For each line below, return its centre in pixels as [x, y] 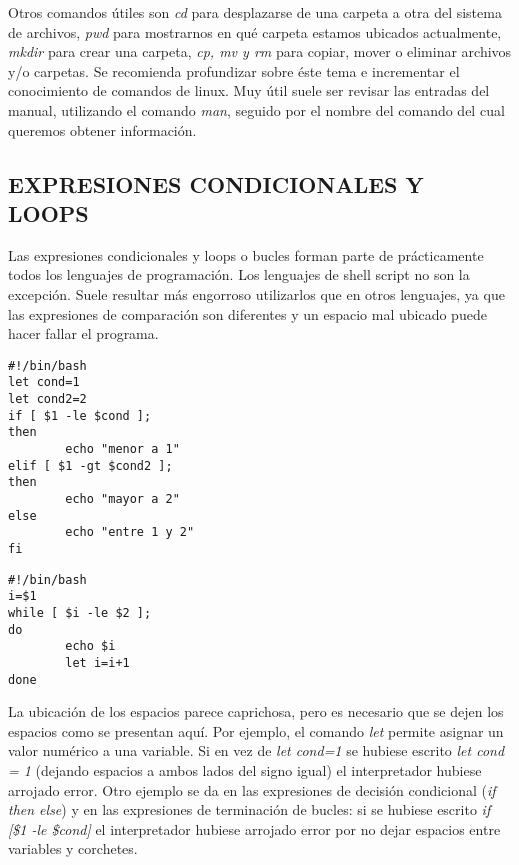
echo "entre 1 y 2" [130, 532]
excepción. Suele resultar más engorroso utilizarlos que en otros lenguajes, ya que [256, 293]
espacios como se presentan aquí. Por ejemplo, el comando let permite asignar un [256, 730]
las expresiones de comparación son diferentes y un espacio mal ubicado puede [247, 313]
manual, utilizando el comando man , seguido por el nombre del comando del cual [256, 109]
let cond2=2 [47, 399]
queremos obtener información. [102, 129]
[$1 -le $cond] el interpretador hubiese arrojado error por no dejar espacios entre [254, 828]
